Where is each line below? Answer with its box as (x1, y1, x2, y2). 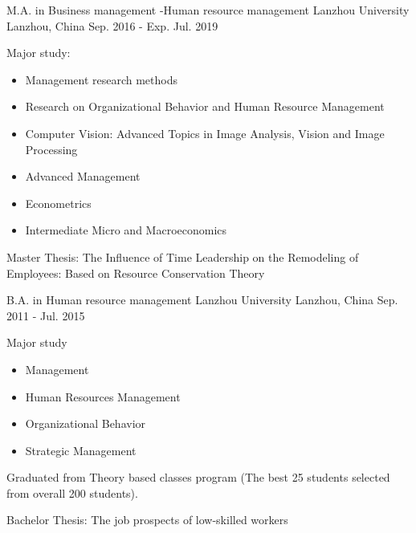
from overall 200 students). (6, 484, 138, 501)
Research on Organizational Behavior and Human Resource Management (25, 98, 385, 115)
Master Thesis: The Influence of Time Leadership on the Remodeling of (6, 248, 359, 265)
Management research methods (25, 71, 178, 87)
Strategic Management (25, 441, 137, 458)
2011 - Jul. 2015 (6, 307, 85, 323)
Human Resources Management (25, 388, 181, 405)
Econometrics (25, 194, 92, 211)
